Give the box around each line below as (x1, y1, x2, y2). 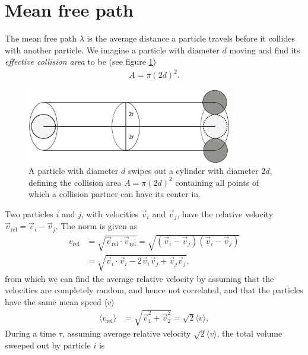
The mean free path (5, 32, 77, 45)
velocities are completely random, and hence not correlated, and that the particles (5, 284, 303, 296)
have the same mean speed (5, 296, 101, 308)
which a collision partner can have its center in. (28, 188, 201, 200)
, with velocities (81, 208, 139, 220)
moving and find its (229, 43, 300, 56)
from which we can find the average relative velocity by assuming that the (5, 272, 274, 284)
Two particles (5, 208, 53, 220)
